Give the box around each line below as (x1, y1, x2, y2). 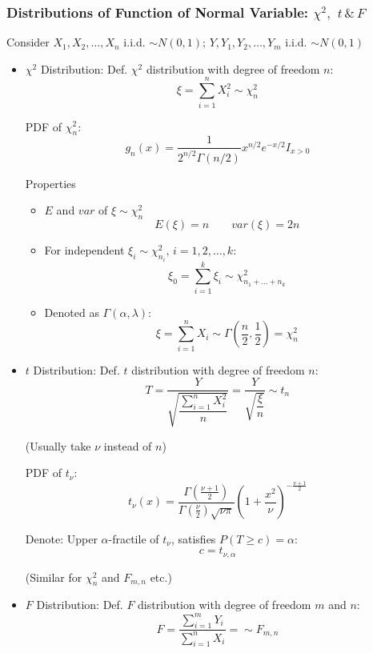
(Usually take (25, 437, 91, 454)
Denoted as (44, 303, 99, 320)
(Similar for (25, 568, 82, 585)
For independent (44, 242, 125, 258)
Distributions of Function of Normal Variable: (6, 2, 308, 22)
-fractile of (108, 530, 159, 547)
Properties (25, 174, 76, 191)
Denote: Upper (25, 530, 98, 547)
